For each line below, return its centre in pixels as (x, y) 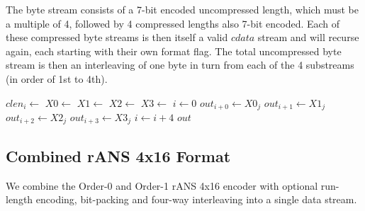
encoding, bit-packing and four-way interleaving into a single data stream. (196, 199)
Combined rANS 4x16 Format (118, 155)
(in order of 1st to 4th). (57, 78)
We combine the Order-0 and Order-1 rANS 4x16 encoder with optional (162, 185)
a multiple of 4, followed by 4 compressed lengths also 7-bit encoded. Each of (173, 23)
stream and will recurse (308, 37)
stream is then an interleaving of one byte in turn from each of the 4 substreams (180, 65)
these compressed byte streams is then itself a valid (117, 37)
